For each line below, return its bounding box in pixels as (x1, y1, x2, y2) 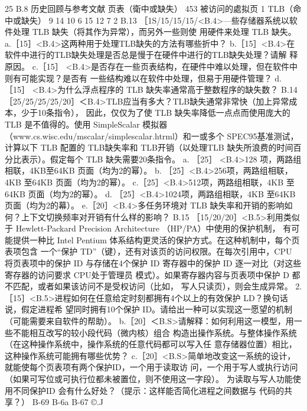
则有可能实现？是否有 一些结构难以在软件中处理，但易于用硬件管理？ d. (5, 71, 282, 84)
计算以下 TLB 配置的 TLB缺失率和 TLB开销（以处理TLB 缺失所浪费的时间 (5, 141, 293, 154)
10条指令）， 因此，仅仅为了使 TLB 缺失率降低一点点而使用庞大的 (37, 106, 290, 119)
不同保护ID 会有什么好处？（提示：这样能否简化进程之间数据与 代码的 (12, 384, 285, 396)
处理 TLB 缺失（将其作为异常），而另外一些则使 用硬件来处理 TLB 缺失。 (12, 25, 296, 38)
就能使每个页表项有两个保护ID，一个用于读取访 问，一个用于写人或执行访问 (5, 361, 298, 373)
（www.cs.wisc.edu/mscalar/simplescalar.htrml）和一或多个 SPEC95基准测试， (5, 129, 299, 142)
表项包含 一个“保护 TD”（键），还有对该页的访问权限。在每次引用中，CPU (5, 245, 292, 257)
